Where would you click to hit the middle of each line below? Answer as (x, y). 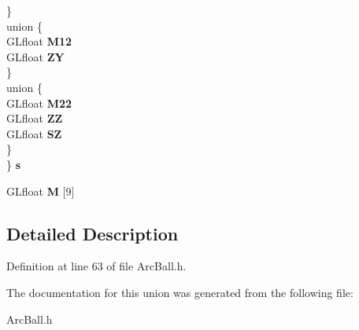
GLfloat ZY (35, 56)
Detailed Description (93, 233)
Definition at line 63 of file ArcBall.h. (96, 266)
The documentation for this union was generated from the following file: (180, 292)
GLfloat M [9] (41, 191)
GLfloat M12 (39, 41)
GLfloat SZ (34, 133)
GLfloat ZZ (35, 118)
